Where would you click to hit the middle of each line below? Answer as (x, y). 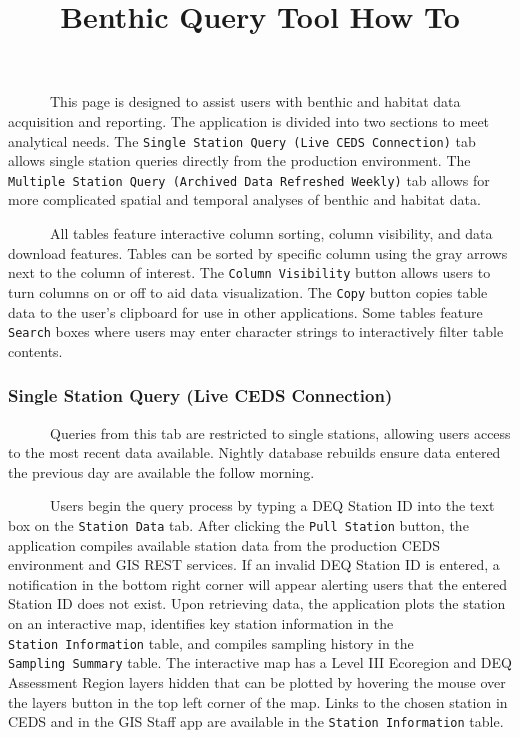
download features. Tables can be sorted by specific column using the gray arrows (258, 252)
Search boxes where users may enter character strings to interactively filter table (256, 331)
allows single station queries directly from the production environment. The (239, 160)
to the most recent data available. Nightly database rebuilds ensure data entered (254, 452)
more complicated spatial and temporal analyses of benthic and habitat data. (244, 199)
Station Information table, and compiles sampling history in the (211, 642)
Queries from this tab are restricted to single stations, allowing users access (280, 432)
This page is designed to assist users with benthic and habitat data (255, 101)
